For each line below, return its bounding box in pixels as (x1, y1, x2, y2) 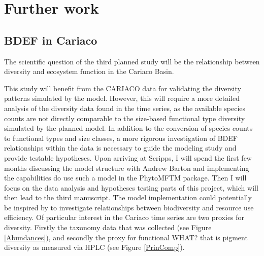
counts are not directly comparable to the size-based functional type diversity (4, 113, 245, 123)
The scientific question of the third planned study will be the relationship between (4, 56, 260, 66)
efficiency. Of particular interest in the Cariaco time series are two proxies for (4, 212, 245, 223)
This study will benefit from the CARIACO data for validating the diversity (4, 83, 241, 93)
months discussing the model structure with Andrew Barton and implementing (4, 162, 249, 173)
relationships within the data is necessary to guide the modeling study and (4, 142, 237, 153)
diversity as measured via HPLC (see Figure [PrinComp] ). (4, 242, 185, 252)
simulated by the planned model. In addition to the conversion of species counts (4, 123, 253, 133)
